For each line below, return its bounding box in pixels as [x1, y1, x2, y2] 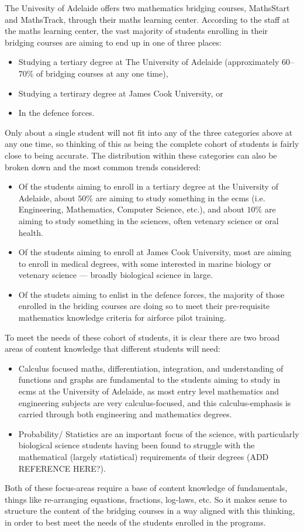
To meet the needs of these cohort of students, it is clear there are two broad [5, 331, 280, 343]
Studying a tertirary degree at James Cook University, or [18, 87, 223, 99]
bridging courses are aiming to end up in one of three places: [5, 36, 222, 48]
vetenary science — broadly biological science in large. [18, 269, 213, 281]
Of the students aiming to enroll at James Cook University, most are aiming [18, 246, 292, 258]
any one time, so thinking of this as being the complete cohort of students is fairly [5, 138, 299, 150]
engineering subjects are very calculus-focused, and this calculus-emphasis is [18, 396, 291, 409]
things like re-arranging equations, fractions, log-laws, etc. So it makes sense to [5, 493, 287, 505]
